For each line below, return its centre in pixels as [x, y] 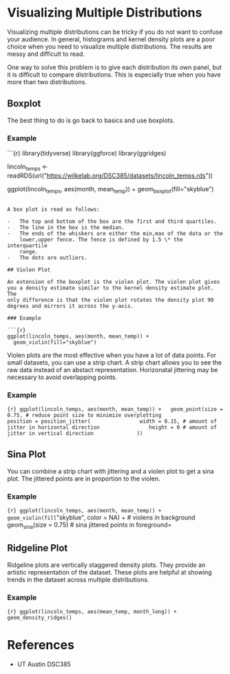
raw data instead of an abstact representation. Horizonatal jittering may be [113, 369]
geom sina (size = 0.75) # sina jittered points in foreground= [90, 526]
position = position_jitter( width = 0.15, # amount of [112, 421]
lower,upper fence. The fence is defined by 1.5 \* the [102, 240]
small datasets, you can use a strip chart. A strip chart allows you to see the [115, 362]
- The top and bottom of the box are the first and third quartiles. [112, 221]
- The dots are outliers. [48, 258]
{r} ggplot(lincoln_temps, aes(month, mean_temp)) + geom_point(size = [115, 409]
